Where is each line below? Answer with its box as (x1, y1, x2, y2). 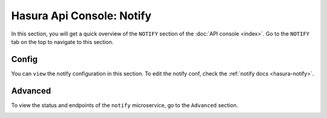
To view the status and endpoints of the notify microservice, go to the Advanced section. (11, 101, 239, 108)
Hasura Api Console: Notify (11, 9, 151, 22)
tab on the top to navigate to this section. (11, 38, 114, 45)
